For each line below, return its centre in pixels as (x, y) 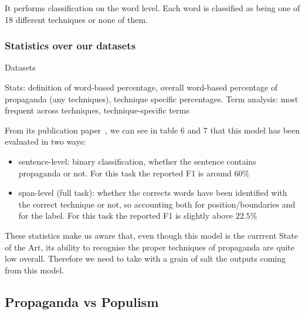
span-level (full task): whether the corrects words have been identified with (153, 193)
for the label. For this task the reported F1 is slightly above (126, 216)
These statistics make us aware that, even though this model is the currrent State (151, 235)
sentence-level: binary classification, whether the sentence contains (137, 161)
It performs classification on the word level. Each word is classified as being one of (152, 8)
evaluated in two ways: (45, 141)
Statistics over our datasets (70, 46)
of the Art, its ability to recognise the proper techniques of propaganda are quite (150, 247)
